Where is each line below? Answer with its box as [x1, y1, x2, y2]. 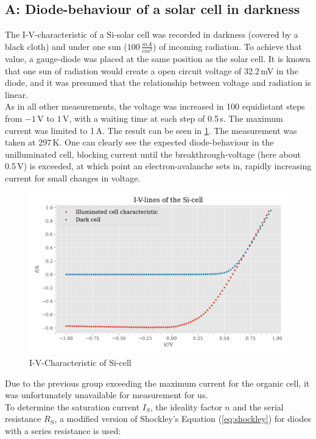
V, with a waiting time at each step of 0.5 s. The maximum [62, 111, 283, 124]
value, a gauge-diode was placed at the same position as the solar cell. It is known [5, 52, 311, 65]
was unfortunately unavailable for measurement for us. [5, 388, 208, 401]
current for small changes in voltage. [5, 171, 141, 184]
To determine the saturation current [5, 400, 140, 413]
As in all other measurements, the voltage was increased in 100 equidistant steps [5, 100, 305, 113]
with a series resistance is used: [5, 424, 121, 437]
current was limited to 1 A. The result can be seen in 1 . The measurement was [5, 124, 297, 136]
